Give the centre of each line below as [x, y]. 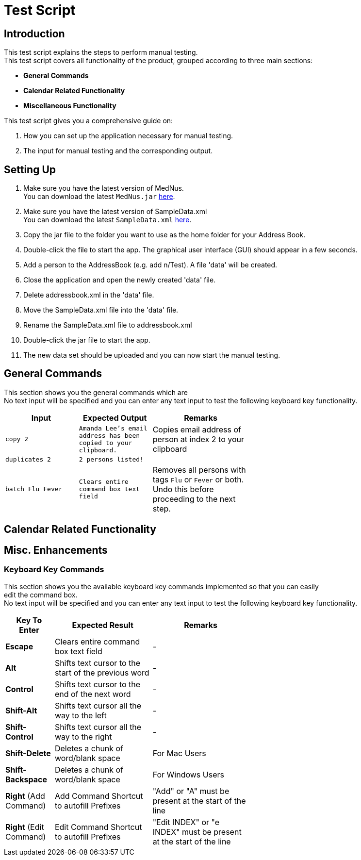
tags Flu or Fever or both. [198, 479]
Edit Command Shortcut [98, 827]
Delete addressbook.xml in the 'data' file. [89, 295]
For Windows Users [188, 774]
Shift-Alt [21, 710]
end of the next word [93, 694]
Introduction [34, 33]
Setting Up [30, 169]
